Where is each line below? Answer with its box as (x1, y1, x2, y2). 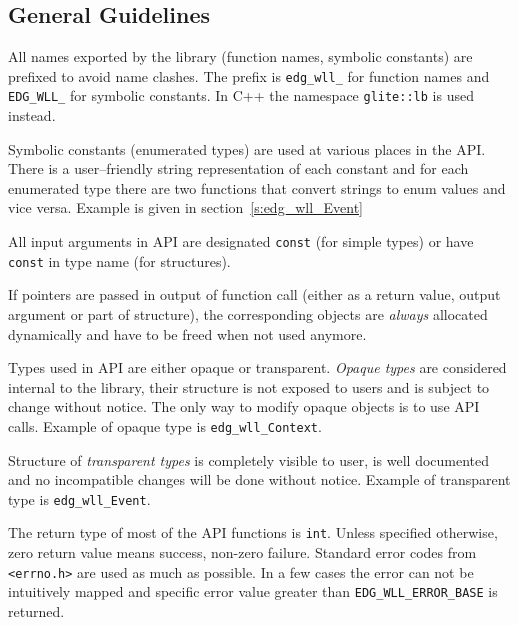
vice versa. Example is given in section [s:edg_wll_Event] (8, 197, 363, 218)
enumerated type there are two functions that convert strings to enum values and (8, 177, 506, 198)
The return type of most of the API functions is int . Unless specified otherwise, (8, 522, 498, 543)
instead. (8, 105, 56, 126)
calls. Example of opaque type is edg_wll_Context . (8, 415, 322, 436)
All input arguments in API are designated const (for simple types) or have (8, 231, 474, 252)
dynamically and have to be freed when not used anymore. (8, 323, 367, 344)
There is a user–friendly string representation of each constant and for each (8, 158, 469, 179)
